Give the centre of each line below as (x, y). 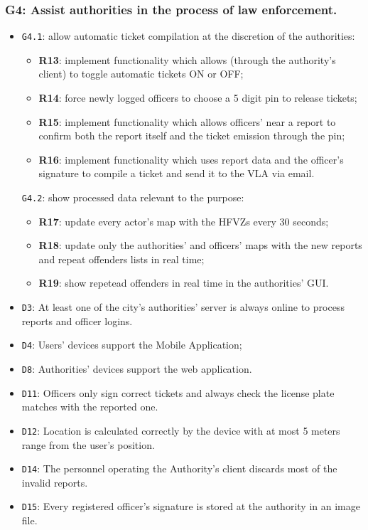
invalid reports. (55, 482)
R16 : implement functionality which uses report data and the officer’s (191, 159)
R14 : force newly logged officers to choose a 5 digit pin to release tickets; (198, 98)
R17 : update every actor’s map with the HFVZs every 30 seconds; (184, 221)
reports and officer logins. (77, 320)
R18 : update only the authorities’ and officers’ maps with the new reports (200, 245)
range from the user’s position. (88, 444)
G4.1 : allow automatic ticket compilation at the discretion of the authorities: (188, 36)
